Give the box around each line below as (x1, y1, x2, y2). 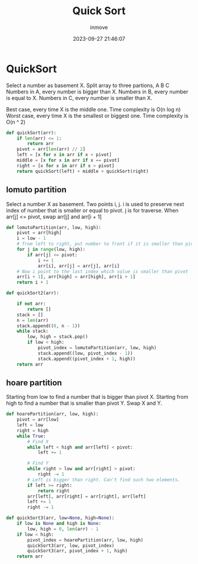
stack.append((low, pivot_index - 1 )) (37, 350, 133, 356)
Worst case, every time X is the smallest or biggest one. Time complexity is (6, 112, 189, 119)
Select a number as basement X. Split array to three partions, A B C (6, 82, 170, 89)
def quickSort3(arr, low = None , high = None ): (6, 515, 115, 521)
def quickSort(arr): (6, 130, 57, 136)
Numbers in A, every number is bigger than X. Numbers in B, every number (6, 88, 189, 95)
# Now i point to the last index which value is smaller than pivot (16, 268, 189, 275)
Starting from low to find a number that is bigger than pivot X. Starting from (6, 394, 189, 401)
